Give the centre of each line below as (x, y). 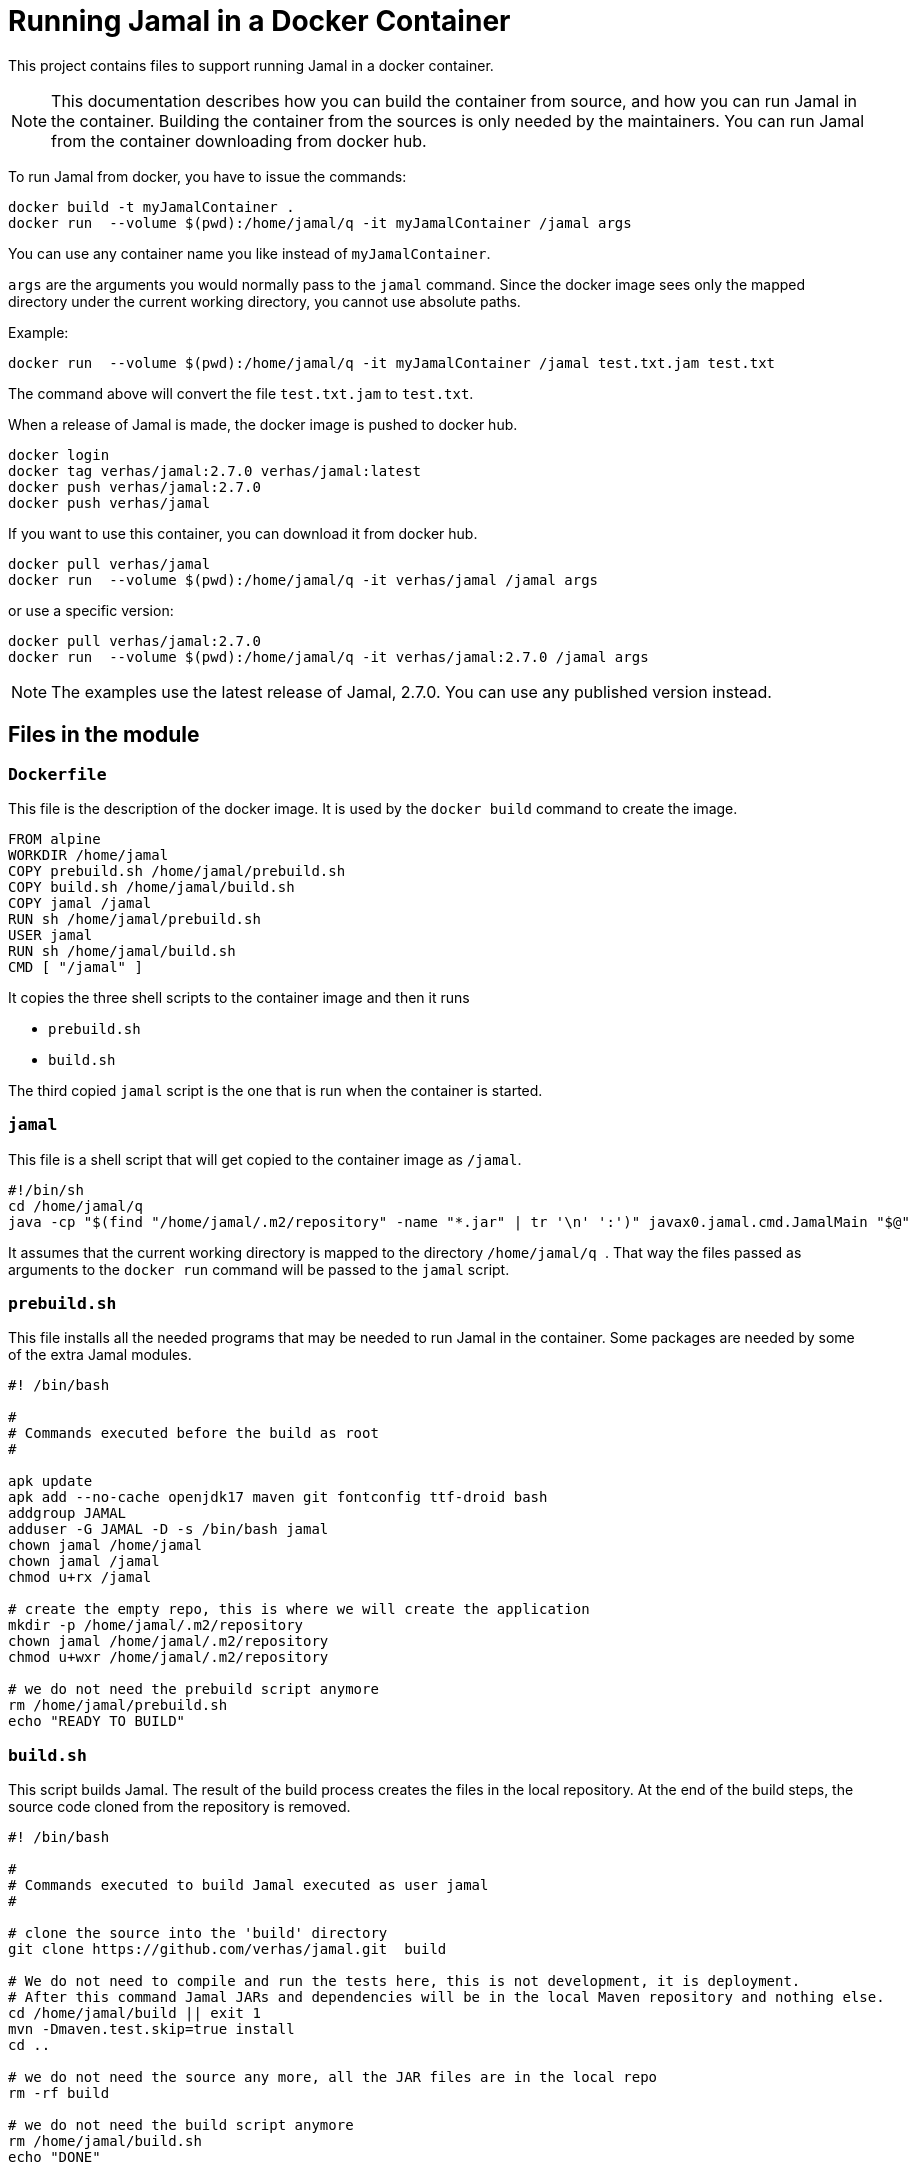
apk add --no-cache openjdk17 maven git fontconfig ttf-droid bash (278, 1497)
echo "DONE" (54, 2157)
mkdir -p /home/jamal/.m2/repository (156, 1625)
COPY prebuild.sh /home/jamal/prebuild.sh (177, 870)
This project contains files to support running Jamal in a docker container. (251, 65)
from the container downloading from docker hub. (239, 140)
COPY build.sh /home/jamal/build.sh (151, 886)
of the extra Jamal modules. (100, 1355)
